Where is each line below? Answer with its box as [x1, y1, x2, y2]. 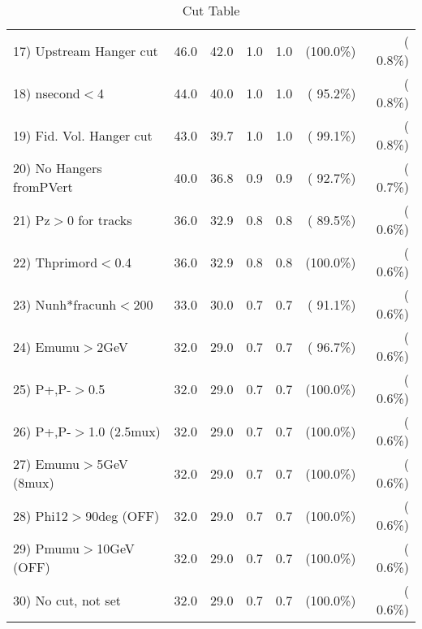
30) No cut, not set [13, 590, 121, 609]
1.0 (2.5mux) [88, 421, 161, 440]
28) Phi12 [13, 505, 68, 525]
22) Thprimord [13, 252, 98, 271]
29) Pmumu [13, 539, 80, 557]
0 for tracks [67, 210, 132, 229]
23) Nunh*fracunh [13, 294, 117, 314]
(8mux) [13, 473, 54, 492]
